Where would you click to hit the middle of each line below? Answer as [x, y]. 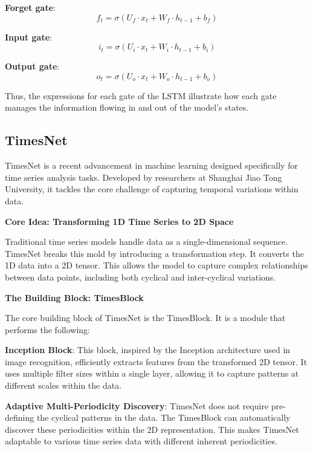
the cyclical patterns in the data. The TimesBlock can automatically [163, 417]
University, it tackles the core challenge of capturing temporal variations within [152, 189]
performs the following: [47, 329]
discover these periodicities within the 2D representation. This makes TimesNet [152, 429]
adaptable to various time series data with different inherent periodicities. [141, 441]
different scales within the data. [63, 385]
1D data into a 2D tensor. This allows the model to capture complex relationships [156, 265]
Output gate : [32, 66]
